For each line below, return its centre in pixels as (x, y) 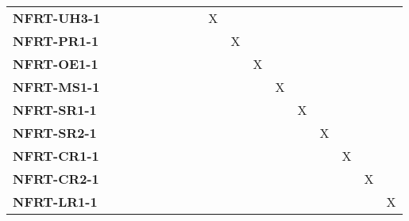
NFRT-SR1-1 (55, 110)
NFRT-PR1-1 (56, 41)
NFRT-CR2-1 (56, 179)
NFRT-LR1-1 (55, 202)
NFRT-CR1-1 (56, 156)
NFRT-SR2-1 (55, 133)
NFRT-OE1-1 (56, 64)
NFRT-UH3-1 (57, 18)
